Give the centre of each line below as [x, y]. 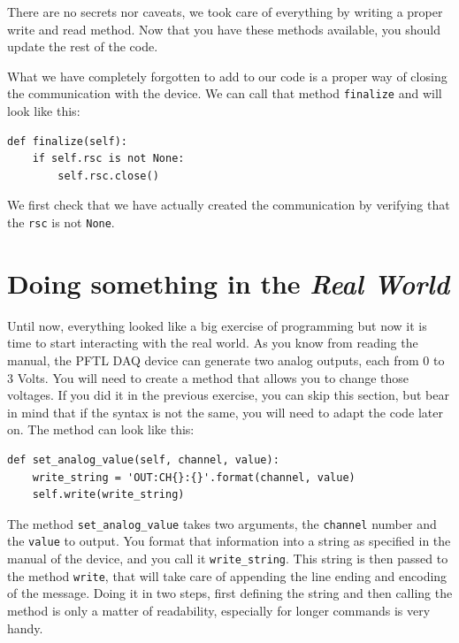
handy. [25, 628]
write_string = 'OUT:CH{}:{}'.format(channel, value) [194, 477]
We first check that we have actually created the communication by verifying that [229, 205]
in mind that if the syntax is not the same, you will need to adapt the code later [225, 412]
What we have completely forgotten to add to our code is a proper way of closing [227, 76]
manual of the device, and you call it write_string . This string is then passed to [228, 559]
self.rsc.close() [108, 176]
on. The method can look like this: [101, 429]
